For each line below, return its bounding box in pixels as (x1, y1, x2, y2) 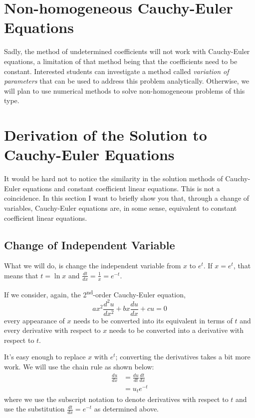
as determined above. (94, 403, 159, 414)
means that (4, 270, 38, 280)
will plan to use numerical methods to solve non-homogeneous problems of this (4, 85, 245, 96)
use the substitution (4, 403, 65, 414)
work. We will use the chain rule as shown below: (4, 361, 154, 371)
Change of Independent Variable (4, 237, 175, 252)
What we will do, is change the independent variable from (4, 260, 181, 271)
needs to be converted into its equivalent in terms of (73, 315, 233, 325)
